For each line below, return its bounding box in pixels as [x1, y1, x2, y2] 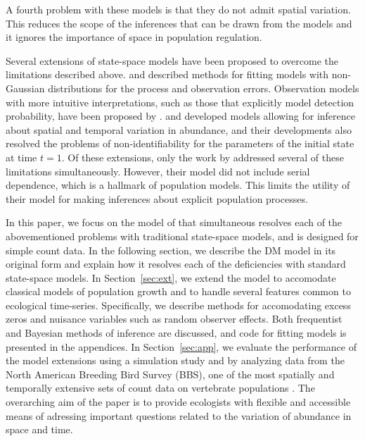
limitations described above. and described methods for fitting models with [6, 67, 329, 82]
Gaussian [6, 80, 45, 95]
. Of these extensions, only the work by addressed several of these [61, 149, 344, 164]
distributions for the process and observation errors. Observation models [48, 80, 359, 95]
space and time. [6, 422, 73, 437]
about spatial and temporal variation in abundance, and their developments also [6, 122, 352, 137]
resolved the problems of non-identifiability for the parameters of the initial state [6, 136, 354, 151]
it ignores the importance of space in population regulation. [6, 30, 262, 44]
